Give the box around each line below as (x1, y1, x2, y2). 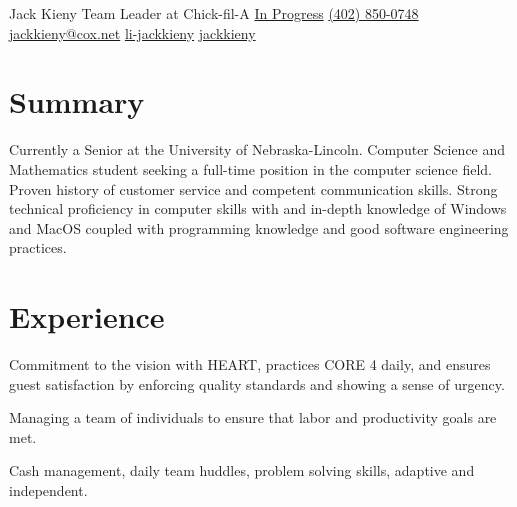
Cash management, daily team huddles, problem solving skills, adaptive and (9, 460, 475, 481)
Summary (9, 81, 145, 122)
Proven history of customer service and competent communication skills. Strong (9, 178, 498, 199)
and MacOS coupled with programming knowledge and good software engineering (9, 217, 509, 238)
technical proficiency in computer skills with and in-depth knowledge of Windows (9, 198, 507, 219)
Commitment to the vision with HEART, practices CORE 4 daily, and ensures (9, 354, 491, 374)
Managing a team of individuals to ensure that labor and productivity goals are (9, 407, 497, 428)
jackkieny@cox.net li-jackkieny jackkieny (9, 22, 256, 43)
